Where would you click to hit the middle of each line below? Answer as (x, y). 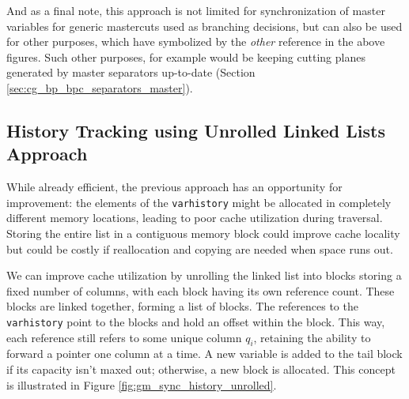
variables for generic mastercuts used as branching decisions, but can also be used (204, 26)
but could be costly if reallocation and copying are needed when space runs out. (200, 248)
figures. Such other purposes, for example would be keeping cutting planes (186, 56)
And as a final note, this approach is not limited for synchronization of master (196, 10)
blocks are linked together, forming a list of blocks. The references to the (182, 306)
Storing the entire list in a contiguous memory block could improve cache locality (203, 233)
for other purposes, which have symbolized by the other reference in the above (196, 41)
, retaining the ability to (312, 337)
